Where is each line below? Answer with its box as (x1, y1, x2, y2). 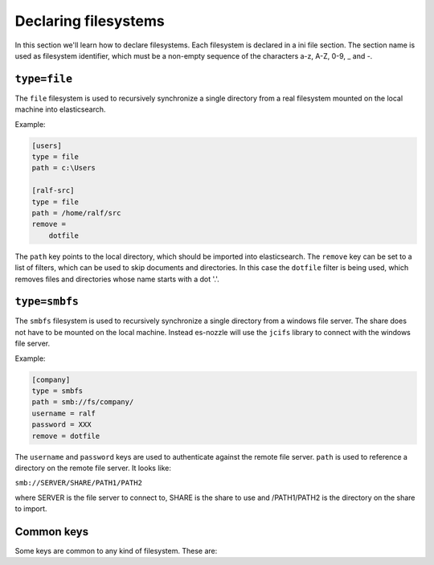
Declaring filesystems (14, 12, 165, 30)
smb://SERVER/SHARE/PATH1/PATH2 (14, 478, 142, 488)
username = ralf (31, 408, 96, 418)
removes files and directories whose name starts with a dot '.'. (14, 274, 220, 284)
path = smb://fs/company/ (31, 398, 134, 407)
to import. (14, 504, 47, 514)
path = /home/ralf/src (31, 208, 121, 217)
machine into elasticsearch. (14, 104, 106, 114)
